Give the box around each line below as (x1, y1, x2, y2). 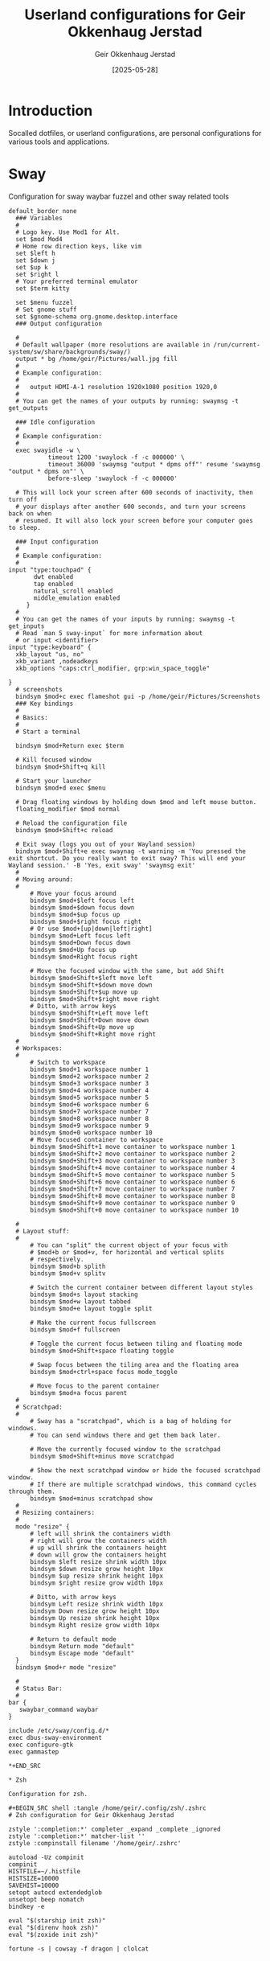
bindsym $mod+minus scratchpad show (29, 1494, 153, 1503)
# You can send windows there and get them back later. (29, 1431, 221, 1439)
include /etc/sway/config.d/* (8, 1726, 110, 1734)
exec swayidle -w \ (15, 446, 81, 454)
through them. (8, 1487, 56, 1495)
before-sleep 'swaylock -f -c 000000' (47, 474, 178, 482)
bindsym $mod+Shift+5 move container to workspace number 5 (29, 1171, 235, 1179)
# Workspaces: (15, 1044, 63, 1052)
